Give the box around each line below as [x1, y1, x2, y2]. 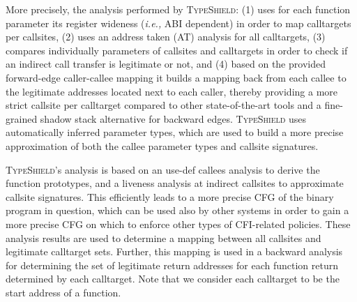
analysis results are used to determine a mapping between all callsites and [6, 230, 321, 245]
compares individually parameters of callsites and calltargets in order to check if [6, 43, 348, 57]
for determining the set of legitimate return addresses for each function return [6, 257, 339, 272]
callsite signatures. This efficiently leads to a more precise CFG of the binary [6, 189, 334, 204]
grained [6, 111, 38, 126]
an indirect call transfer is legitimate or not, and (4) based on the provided [6, 56, 326, 71]
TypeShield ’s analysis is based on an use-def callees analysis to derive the [6, 162, 320, 176]
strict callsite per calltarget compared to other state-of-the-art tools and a [6, 98, 321, 112]
